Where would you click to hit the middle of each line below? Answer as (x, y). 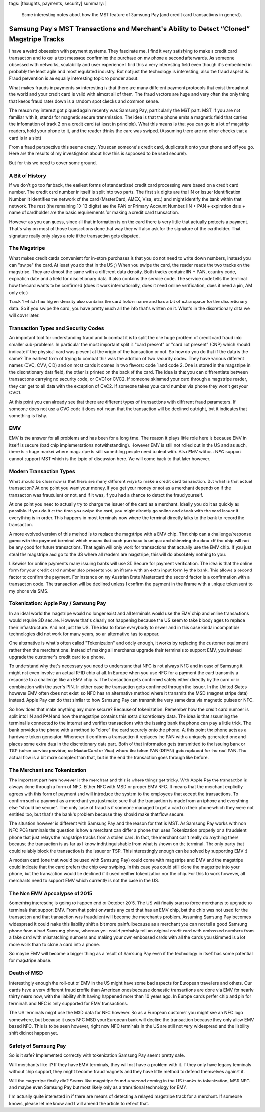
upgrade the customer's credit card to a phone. (57, 657)
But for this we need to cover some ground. (53, 163)
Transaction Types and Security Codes (56, 328)
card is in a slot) (25, 138)
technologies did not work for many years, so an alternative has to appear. (84, 634)
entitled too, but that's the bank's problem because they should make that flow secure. (97, 814)
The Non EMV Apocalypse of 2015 (51, 893)
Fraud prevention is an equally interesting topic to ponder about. (74, 78)
